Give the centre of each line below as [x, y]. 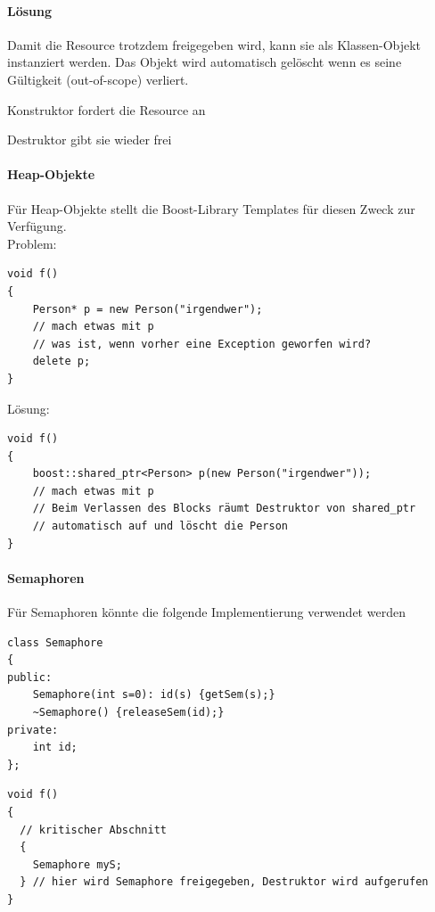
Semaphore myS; [77, 864]
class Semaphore [55, 642]
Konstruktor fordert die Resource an [107, 109]
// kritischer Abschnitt [93, 830]
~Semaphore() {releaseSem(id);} [128, 713]
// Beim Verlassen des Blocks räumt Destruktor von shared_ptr [224, 509]
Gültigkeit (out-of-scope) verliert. [98, 79]
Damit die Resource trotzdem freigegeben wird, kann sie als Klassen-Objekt [214, 44]
